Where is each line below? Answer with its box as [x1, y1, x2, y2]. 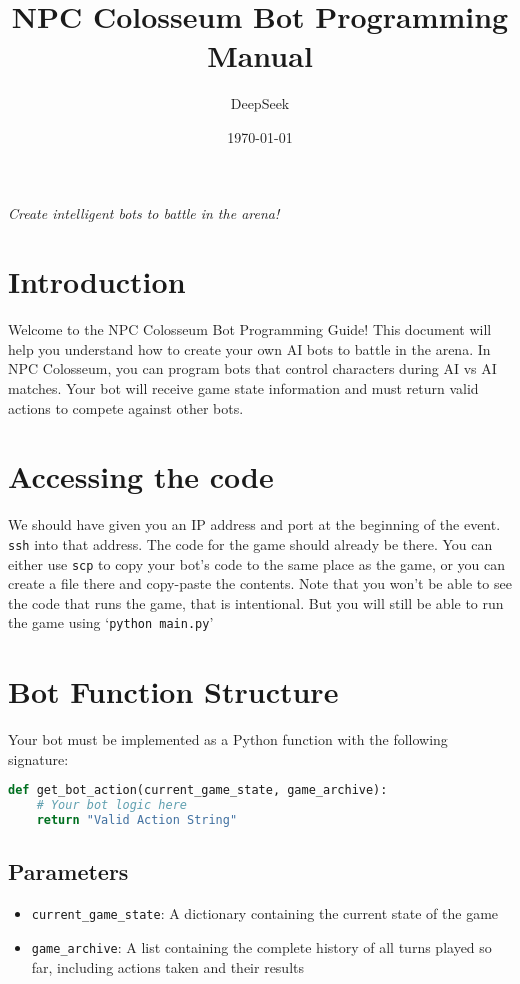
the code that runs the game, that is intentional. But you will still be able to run [8, 592, 504, 613]
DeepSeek [230, 93, 290, 114]
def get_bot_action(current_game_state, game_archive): [8, 783, 388, 798]
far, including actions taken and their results [31, 956, 305, 977]
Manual [207, 35, 313, 76]
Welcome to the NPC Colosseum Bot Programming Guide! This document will [8, 319, 492, 340]
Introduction [8, 261, 186, 302]
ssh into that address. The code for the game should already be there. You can [8, 533, 493, 554]
